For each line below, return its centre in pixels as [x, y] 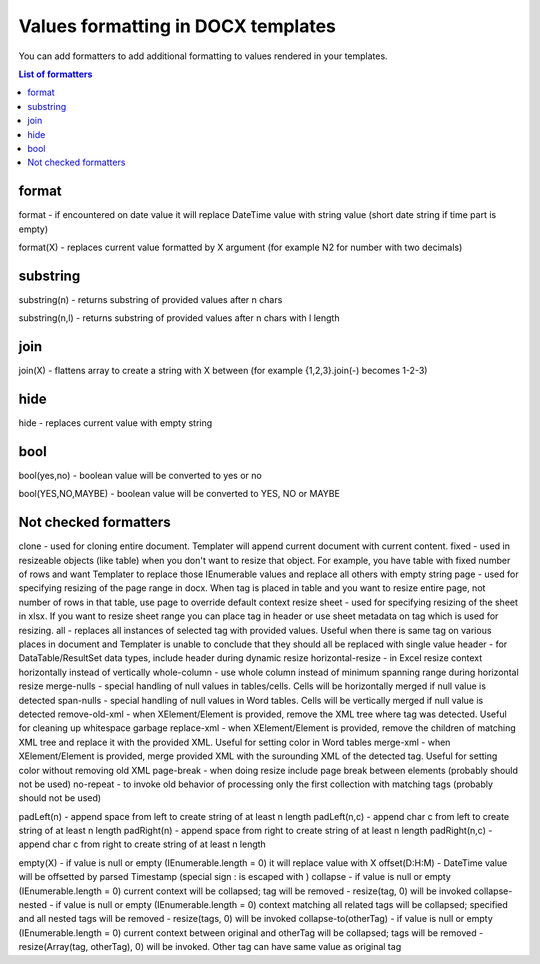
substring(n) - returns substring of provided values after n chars [150, 299]
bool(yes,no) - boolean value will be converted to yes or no [140, 475]
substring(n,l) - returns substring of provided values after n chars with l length [179, 318]
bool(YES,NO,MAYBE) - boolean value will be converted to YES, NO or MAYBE [179, 494]
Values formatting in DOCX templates [177, 26]
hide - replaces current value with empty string [115, 423]
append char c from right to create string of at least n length [142, 844]
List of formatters [55, 74]
